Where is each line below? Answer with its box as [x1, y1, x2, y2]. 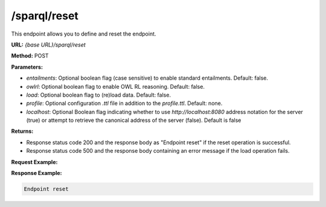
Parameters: [11, 63, 43, 71]
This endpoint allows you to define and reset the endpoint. [11, 30, 156, 37]
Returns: [11, 127, 34, 135]
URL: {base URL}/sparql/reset [11, 41, 86, 48]
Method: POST [11, 52, 49, 60]
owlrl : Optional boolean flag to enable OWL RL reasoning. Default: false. [26, 83, 205, 90]
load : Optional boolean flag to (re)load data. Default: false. [26, 91, 171, 98]
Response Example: [11, 170, 62, 177]
